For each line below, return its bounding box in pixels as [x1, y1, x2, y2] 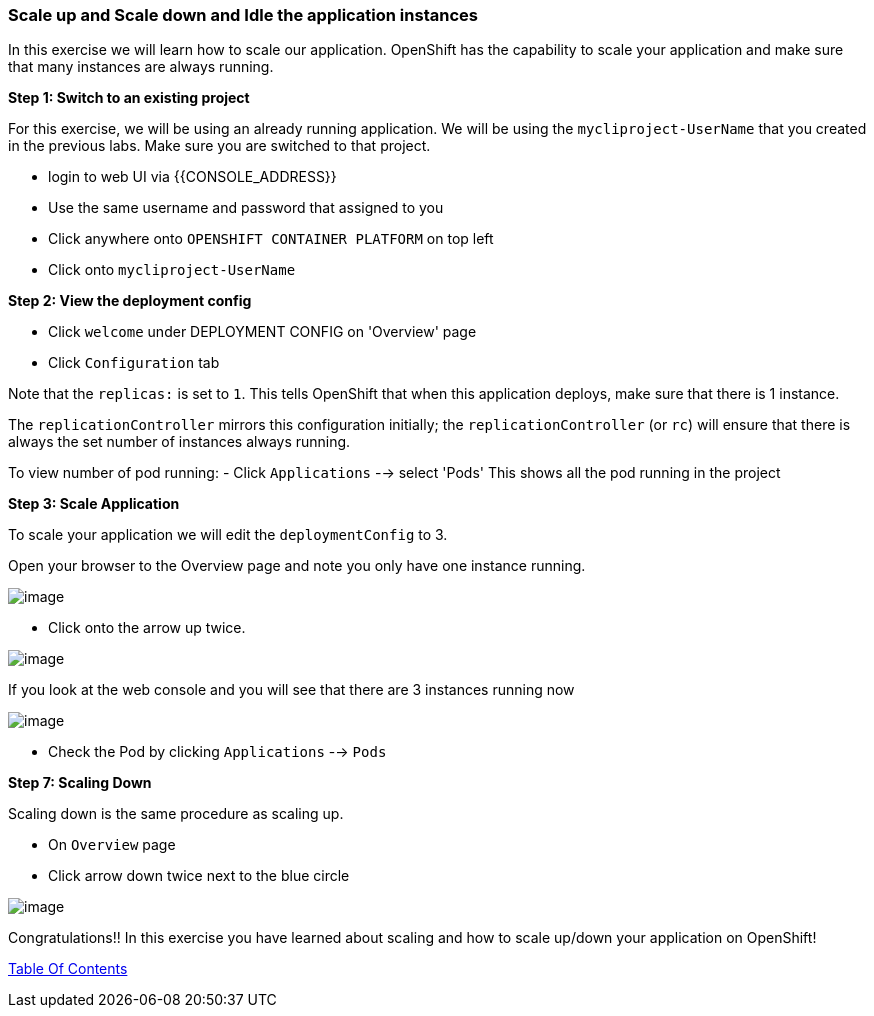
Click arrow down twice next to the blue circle [48, 867, 350, 885]
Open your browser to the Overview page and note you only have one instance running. [8, 557, 586, 575]
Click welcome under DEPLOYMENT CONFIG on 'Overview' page [48, 323, 477, 341]
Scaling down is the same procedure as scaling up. [8, 805, 344, 823]
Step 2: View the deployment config [8, 292, 252, 310]
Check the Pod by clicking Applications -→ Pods [48, 743, 387, 761]
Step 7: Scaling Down [8, 774, 152, 792]
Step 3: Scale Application [8, 495, 180, 513]
